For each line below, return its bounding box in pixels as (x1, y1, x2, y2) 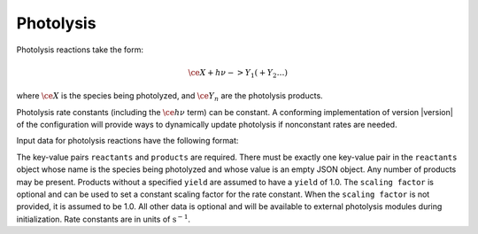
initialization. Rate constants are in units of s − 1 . (16, 213, 190, 224)
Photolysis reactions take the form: (16, 44, 143, 55)
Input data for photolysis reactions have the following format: (16, 136, 239, 146)
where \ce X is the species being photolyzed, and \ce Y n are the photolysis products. (16, 90, 323, 104)
